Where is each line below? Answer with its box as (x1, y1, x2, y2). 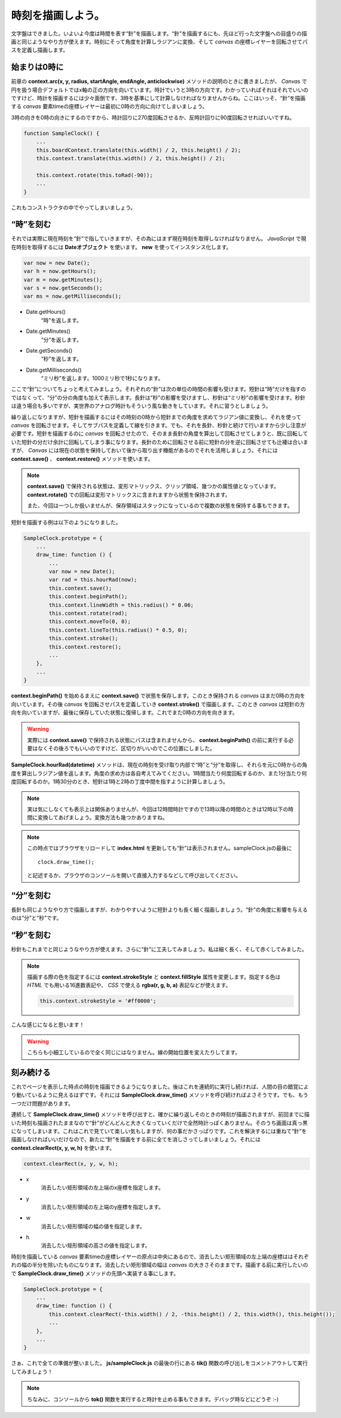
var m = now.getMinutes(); (23, 276, 103, 283)
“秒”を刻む (11, 930, 51, 941)
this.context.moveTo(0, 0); (48, 618, 131, 625)
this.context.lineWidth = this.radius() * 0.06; (48, 601, 194, 608)
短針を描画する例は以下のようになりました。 (11, 519, 121, 526)
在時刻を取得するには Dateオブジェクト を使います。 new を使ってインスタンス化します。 (11, 243, 232, 250)
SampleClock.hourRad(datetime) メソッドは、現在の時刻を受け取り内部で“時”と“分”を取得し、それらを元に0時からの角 (11, 761, 308, 768)
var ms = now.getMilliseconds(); (23, 293, 122, 300)
